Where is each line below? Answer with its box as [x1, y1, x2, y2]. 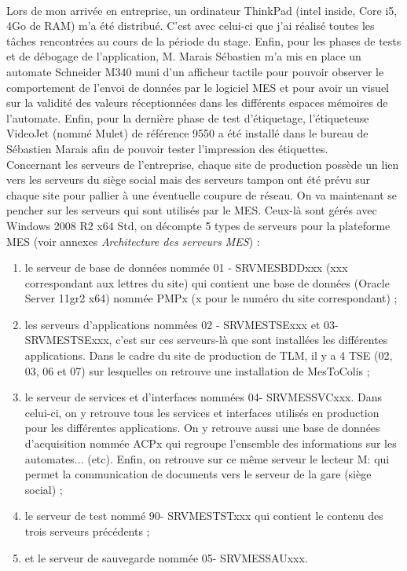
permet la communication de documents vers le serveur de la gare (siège [24, 466, 372, 482]
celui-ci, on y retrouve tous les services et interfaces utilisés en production [24, 404, 379, 420]
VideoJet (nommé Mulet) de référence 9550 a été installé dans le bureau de [6, 125, 368, 141]
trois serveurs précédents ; [24, 523, 150, 539]
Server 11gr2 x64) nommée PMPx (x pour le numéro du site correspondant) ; [24, 290, 398, 306]
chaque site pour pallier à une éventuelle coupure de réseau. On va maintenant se [6, 186, 397, 203]
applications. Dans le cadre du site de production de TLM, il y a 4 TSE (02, [24, 347, 393, 364]
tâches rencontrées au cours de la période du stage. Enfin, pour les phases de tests [6, 32, 401, 49]
